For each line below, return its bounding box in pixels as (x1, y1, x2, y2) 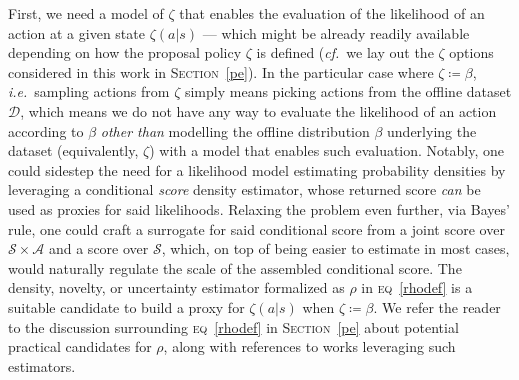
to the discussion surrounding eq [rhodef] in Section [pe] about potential (8, 316, 459, 337)
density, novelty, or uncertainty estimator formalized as (8, 277, 345, 298)
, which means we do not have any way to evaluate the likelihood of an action (20, 100, 497, 121)
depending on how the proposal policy (8, 42, 242, 63)
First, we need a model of (8, 3, 164, 23)
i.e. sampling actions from (8, 81, 170, 102)
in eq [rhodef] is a (361, 277, 473, 298)
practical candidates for (8, 336, 152, 357)
